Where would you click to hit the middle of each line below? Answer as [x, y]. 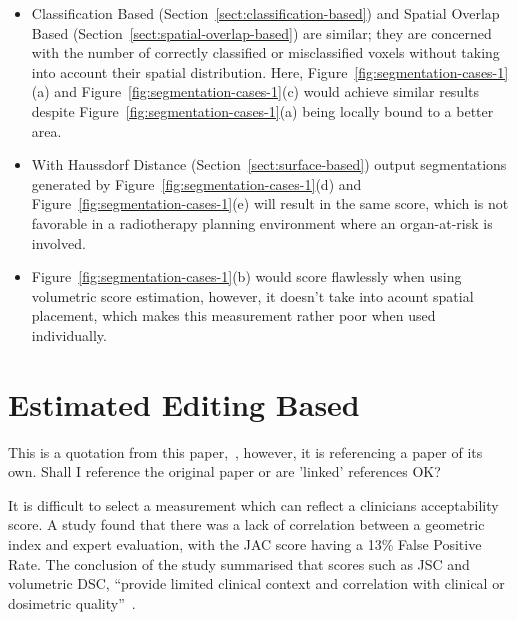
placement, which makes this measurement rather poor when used [233, 315]
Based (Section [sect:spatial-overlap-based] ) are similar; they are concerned [261, 32]
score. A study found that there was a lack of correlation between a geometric [246, 524]
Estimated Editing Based [184, 403]
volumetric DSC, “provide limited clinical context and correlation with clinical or [256, 583]
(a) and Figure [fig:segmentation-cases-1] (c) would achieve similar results [255, 91]
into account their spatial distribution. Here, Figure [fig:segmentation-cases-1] [270, 71]
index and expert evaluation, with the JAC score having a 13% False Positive [245, 544]
